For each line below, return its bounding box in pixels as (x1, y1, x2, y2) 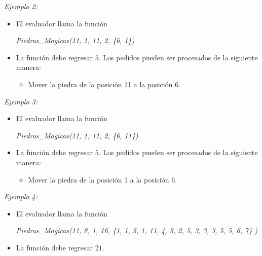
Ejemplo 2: (4, 1, 38, 11)
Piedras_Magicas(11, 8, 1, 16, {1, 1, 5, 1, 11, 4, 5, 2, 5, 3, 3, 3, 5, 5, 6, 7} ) (16, 225, 257, 236)
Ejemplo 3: (4, 96, 38, 106)
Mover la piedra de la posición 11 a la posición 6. (28, 79, 181, 89)
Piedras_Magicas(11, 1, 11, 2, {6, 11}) (16, 130, 138, 140)
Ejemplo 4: (4, 191, 38, 202)
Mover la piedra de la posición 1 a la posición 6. (28, 174, 177, 185)
